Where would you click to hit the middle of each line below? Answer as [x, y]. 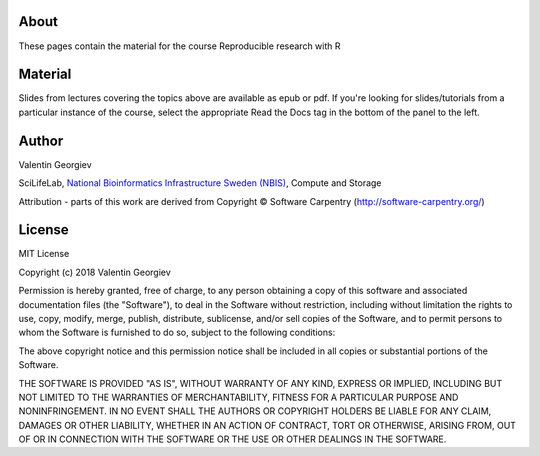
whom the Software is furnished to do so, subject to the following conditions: [177, 332]
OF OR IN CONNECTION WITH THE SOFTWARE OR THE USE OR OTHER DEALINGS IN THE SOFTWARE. [232, 439]
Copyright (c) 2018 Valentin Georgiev [95, 272]
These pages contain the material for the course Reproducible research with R [179, 46]
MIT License [44, 254]
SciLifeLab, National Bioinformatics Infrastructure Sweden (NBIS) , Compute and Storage [200, 183]
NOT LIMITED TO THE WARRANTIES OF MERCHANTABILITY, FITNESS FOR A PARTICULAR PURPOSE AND [238, 397]
